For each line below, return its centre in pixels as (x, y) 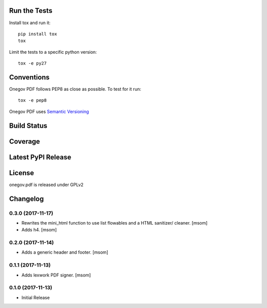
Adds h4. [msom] (39, 230)
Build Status (28, 126)
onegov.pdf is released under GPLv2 (46, 185)
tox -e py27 (32, 63)
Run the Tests (31, 11)
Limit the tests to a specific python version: (53, 52)
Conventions (29, 77)
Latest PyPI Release (40, 157)
